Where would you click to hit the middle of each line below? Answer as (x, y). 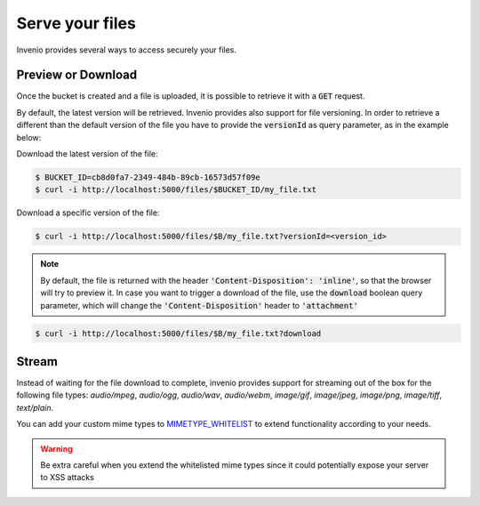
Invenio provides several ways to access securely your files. (127, 50)
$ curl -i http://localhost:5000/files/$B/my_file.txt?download (178, 333)
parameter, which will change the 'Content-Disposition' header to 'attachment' (200, 305)
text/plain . (35, 407)
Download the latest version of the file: (88, 154)
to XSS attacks (68, 478)
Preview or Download (77, 75)
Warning (56, 448)
